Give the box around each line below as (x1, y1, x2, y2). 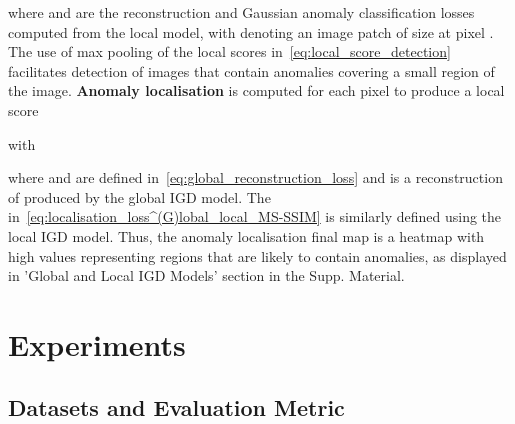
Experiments (8, 323, 186, 364)
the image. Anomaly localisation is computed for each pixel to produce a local (8, 80, 505, 101)
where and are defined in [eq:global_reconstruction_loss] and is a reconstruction (8, 167, 503, 188)
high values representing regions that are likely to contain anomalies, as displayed (8, 245, 507, 266)
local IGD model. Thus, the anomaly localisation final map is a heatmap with (8, 225, 485, 246)
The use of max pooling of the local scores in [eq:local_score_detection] (8, 41, 451, 62)
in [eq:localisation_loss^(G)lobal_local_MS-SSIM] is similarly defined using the (8, 206, 502, 227)
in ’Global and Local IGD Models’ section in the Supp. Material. (8, 265, 405, 286)
